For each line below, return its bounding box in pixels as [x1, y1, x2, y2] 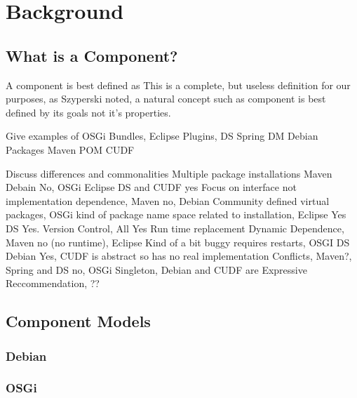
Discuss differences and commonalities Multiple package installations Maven [6, 166, 332, 180]
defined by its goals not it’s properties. [6, 105, 171, 119]
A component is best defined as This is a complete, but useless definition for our [6, 77, 351, 92]
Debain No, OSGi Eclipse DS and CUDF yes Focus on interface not [6, 180, 297, 194]
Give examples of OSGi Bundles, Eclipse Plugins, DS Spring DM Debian [6, 128, 318, 143]
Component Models [6, 310, 151, 332]
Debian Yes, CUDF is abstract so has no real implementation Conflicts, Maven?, [6, 248, 352, 263]
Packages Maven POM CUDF [6, 142, 135, 157]
